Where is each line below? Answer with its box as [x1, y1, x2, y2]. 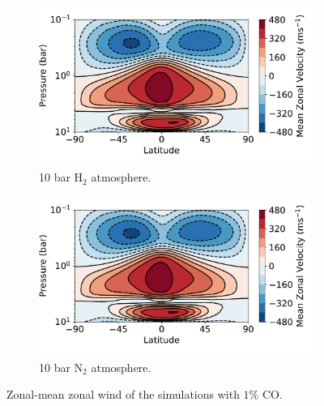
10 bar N [39, 358, 83, 375]
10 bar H [39, 169, 83, 186]
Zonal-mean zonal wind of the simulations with [6, 386, 240, 403]
